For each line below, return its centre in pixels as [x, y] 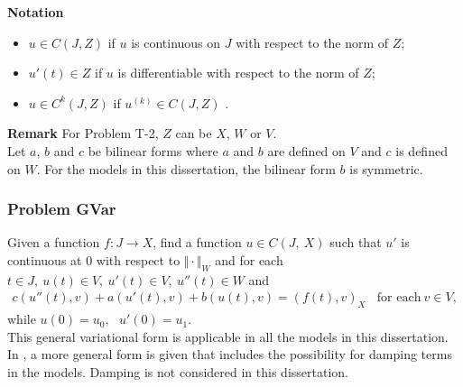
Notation [36, 12]
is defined [421, 150]
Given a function [54, 242]
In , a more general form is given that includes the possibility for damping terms [230, 354]
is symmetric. [386, 168]
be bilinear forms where [153, 150]
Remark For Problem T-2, [83, 133]
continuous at [45, 259]
